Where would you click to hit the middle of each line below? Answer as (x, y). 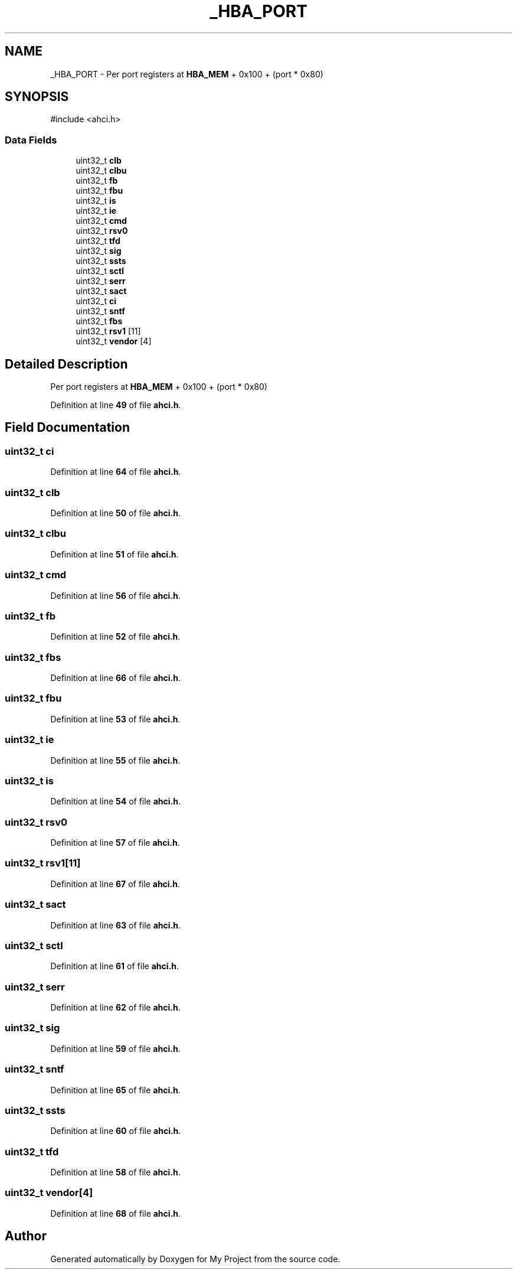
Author (26, 1236)
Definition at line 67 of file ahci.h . (115, 884)
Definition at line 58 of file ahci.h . (115, 1172)
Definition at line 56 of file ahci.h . (115, 595)
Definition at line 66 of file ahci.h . (116, 678)
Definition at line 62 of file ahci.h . (115, 1007)
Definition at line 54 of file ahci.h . (116, 801)
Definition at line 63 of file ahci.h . (115, 925)
